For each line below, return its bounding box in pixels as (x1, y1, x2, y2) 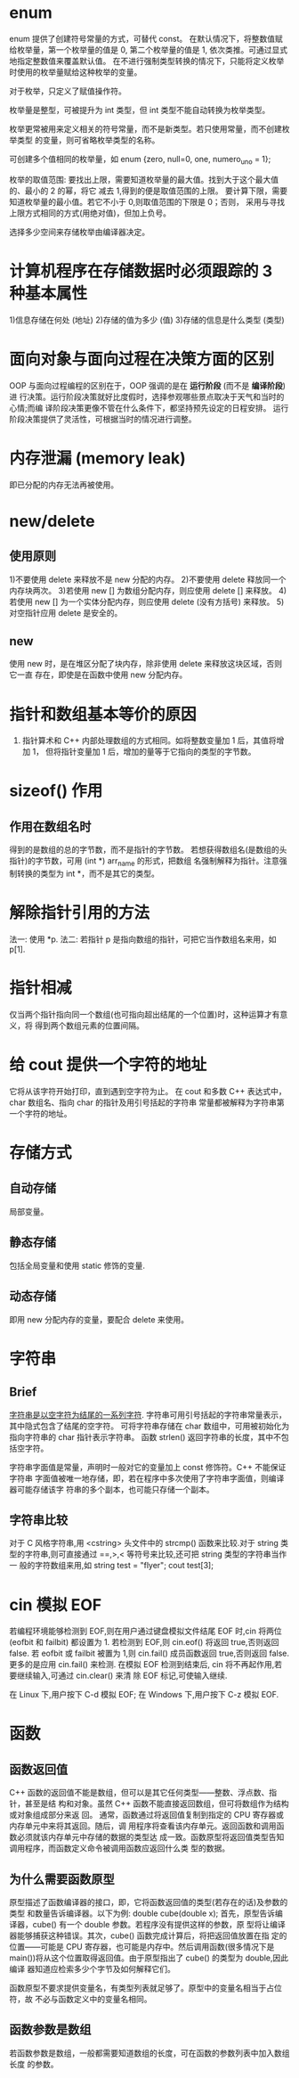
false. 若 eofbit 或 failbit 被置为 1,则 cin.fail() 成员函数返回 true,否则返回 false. (9, 1648, 289, 1659)
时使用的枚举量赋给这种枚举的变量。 (9, 66, 142, 78)
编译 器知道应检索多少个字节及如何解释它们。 (9, 1964, 175, 1975)
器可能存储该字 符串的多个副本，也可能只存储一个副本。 (9, 1484, 214, 1494)
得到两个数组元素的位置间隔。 (34, 1019, 144, 1031)
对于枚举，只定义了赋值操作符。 (9, 86, 126, 96)
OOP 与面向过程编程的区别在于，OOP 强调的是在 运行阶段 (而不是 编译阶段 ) (9, 380, 287, 390)
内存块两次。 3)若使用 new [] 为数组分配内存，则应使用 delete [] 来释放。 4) (9, 585, 287, 595)
